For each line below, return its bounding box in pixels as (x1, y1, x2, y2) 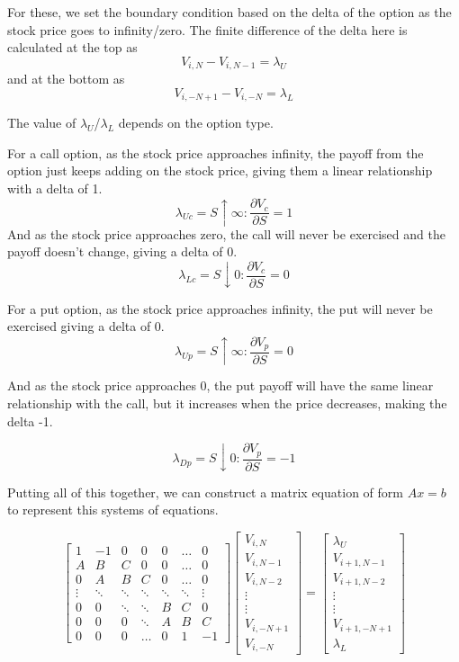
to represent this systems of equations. (7, 500, 219, 519)
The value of (7, 113, 76, 132)
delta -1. (7, 411, 53, 430)
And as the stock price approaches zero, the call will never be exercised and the (7, 224, 445, 243)
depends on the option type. (118, 113, 274, 132)
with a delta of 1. (7, 179, 103, 198)
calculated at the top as (7, 38, 138, 57)
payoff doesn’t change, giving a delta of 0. (7, 242, 238, 261)
